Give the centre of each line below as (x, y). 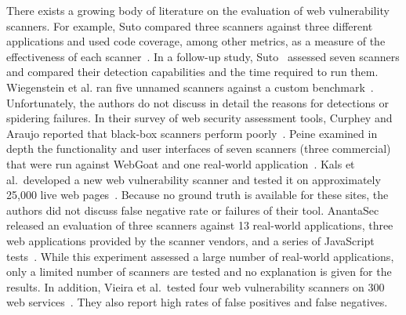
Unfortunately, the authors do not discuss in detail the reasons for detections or (198, 102)
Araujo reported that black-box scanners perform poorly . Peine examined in (192, 133)
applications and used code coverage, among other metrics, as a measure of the (196, 41)
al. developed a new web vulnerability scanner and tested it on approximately (194, 179)
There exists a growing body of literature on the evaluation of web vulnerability (198, 10)
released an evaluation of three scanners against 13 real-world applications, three (200, 225)
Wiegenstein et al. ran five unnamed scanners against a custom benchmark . (190, 87)
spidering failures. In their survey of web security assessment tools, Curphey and (199, 118)
